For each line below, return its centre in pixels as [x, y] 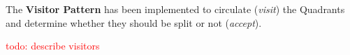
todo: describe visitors [53, 46]
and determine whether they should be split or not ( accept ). [134, 22]
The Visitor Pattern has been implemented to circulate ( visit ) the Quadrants [175, 9]
